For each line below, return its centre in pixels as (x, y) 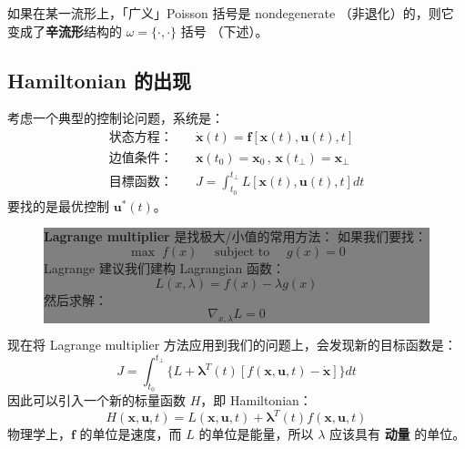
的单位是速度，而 (131, 434)
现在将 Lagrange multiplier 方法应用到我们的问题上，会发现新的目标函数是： (232, 344)
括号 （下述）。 (224, 31)
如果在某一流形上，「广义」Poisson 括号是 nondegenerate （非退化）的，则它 (231, 13)
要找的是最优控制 (58, 205)
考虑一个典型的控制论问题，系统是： (116, 118)
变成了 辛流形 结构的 (65, 31)
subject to (242, 252)
